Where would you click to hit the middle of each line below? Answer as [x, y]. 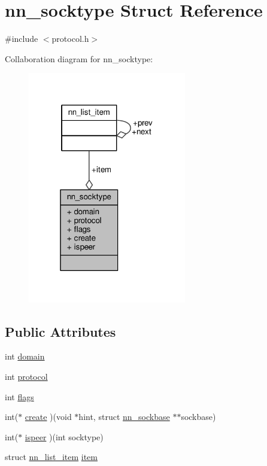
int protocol [26, 377]
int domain [25, 356]
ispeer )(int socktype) [64, 436]
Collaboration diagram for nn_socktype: [79, 58]
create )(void [48, 417]
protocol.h [70, 39]
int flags [19, 396]
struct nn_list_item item [51, 457]
